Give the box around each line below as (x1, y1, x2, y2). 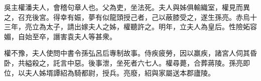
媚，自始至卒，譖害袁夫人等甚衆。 (4, 31, 116, 41)
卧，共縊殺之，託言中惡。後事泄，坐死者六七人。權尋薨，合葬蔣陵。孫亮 (4, 57, 243, 68)
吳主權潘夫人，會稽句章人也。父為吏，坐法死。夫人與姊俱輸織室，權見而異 (4, 2, 250, 12)
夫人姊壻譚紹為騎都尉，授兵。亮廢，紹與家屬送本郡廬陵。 (25, 67, 215, 78)
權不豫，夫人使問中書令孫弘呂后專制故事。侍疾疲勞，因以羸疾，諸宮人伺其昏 (4, 48, 257, 58)
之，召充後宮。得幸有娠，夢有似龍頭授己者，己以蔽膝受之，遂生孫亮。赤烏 (4, 11, 250, 22)
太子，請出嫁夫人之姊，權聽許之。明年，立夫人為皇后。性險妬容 (46, 21, 257, 32)
